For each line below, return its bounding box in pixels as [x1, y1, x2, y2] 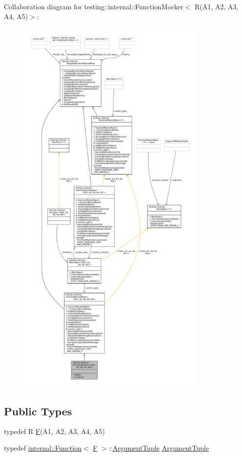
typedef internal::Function [4, 442, 82, 453]
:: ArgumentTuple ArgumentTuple [109, 442, 209, 453]
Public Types [4, 403, 72, 418]
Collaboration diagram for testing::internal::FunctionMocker [4, 1, 183, 11]
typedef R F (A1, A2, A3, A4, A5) [4, 426, 105, 436]
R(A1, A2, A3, [195, 1, 239, 11]
